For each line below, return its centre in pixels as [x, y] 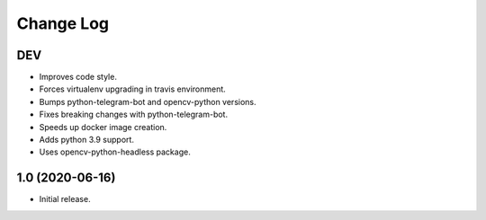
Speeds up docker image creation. [103, 127]
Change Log [63, 23]
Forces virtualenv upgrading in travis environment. [133, 89]
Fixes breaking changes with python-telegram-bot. [134, 114]
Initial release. [65, 199]
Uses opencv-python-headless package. [115, 152]
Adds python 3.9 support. [87, 140]
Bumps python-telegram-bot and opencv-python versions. [148, 101]
